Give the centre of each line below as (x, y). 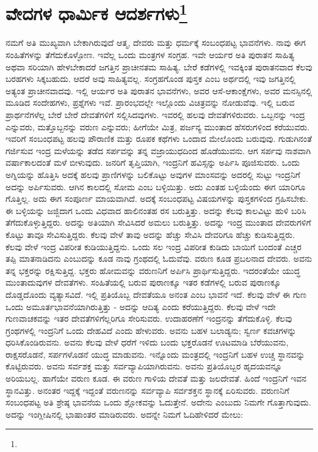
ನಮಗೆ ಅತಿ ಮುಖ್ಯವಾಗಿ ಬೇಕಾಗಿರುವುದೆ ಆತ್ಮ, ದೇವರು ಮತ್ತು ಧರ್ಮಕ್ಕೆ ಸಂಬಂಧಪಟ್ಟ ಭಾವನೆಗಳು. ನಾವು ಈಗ (156, 43)
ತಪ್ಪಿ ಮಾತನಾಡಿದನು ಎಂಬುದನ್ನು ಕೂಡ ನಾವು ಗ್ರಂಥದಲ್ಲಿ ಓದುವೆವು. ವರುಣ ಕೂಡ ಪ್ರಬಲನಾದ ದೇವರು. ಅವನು (159, 258)
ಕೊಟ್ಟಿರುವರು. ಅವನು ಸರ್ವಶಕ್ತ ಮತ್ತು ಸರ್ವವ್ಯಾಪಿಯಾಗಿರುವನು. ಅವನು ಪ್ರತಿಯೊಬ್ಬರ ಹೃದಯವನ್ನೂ (144, 366)
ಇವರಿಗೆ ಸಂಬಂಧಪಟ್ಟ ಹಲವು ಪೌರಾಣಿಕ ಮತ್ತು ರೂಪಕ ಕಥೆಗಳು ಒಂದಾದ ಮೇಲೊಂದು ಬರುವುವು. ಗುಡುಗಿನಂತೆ (159, 139)
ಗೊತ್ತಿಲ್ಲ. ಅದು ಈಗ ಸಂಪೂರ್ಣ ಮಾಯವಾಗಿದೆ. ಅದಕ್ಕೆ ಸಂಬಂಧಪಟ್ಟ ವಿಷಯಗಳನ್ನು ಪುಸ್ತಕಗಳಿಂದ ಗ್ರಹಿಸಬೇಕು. (157, 198)
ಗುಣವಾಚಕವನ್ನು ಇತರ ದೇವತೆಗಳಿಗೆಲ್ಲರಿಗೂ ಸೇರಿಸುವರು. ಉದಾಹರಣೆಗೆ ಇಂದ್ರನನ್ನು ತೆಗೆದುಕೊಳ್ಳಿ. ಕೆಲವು (149, 318)
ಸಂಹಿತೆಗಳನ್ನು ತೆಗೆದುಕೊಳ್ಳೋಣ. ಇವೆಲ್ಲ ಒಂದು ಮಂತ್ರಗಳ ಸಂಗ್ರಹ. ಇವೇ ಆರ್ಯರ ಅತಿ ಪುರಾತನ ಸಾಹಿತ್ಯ (150, 55)
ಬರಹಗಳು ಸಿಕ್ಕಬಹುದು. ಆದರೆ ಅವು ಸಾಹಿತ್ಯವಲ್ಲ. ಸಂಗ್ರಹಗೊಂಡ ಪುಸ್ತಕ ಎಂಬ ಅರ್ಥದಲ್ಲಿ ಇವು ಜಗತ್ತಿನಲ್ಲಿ (151, 79)
